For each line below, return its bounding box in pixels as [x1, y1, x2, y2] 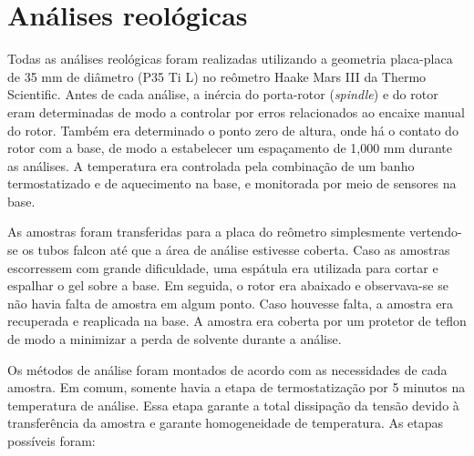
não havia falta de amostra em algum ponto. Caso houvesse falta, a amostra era [7, 293, 453, 312]
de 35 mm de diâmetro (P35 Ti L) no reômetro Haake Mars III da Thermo [7, 66, 427, 86]
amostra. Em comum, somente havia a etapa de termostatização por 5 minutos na [7, 378, 466, 397]
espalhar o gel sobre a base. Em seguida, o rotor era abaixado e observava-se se [7, 276, 448, 295]
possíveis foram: [7, 431, 96, 450]
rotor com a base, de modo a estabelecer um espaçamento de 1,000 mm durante [7, 138, 452, 157]
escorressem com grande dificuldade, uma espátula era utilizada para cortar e [7, 258, 438, 277]
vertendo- [408, 222, 462, 241]
